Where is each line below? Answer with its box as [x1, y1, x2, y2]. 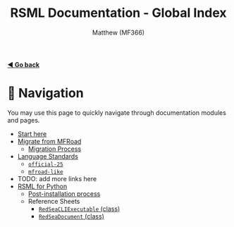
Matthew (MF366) [92, 28, 145, 37]
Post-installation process [27, 189, 101, 198]
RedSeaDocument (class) [38, 211, 104, 220]
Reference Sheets [27, 197, 80, 205]
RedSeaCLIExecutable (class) [38, 204, 121, 213]
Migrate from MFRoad [17, 137, 82, 145]
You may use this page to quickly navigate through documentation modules [7, 108, 227, 117]
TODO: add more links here [17, 174, 97, 183]
